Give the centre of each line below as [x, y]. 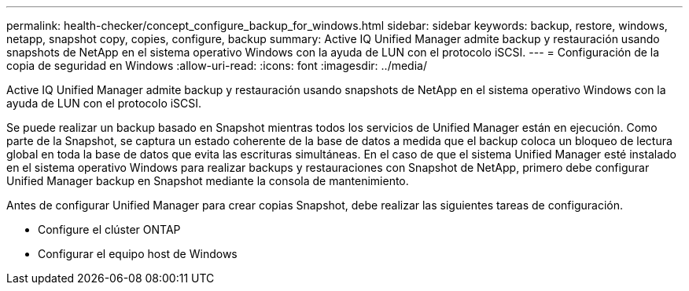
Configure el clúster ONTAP [109, 229]
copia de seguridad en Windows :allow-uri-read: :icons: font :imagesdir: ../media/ [217, 65]
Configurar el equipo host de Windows [138, 254]
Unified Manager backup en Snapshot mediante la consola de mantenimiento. [208, 181]
